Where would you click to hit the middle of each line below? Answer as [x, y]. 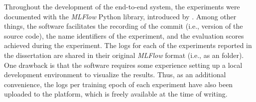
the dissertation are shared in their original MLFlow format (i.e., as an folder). [124, 55]
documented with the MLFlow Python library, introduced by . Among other [120, 16]
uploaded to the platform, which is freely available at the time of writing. [116, 94]
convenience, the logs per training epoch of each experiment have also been [119, 84]
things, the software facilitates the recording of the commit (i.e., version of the [124, 26]
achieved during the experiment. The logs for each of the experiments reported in [128, 45]
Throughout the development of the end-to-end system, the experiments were [122, 6]
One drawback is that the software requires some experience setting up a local [123, 65]
